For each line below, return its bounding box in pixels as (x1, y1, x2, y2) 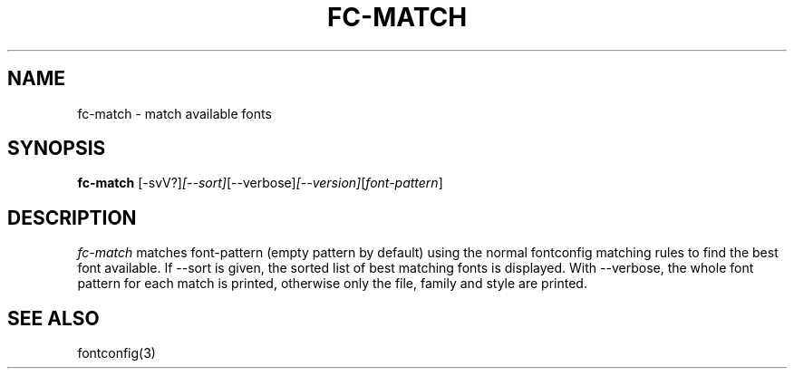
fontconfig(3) (77, 345, 156, 362)
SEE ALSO (7, 306, 100, 330)
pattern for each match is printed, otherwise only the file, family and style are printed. (77, 275, 587, 292)
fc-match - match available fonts (77, 105, 272, 121)
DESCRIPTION (7, 206, 137, 229)
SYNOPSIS (7, 137, 106, 160)
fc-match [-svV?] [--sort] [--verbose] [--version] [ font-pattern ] (77, 175, 443, 191)
